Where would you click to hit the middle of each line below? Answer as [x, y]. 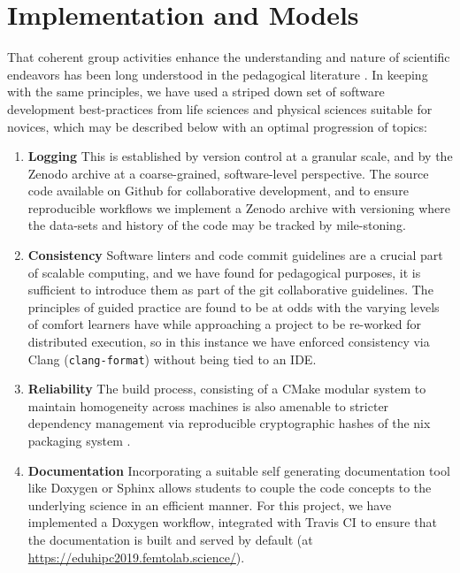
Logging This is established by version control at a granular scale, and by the [240, 156]
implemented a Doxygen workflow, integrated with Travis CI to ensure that [232, 522]
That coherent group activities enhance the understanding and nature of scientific [229, 57]
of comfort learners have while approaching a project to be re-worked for [224, 324]
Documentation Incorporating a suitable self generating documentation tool [239, 470]
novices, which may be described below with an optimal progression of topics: [217, 126]
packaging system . [79, 441]
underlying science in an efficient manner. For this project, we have [210, 504]
